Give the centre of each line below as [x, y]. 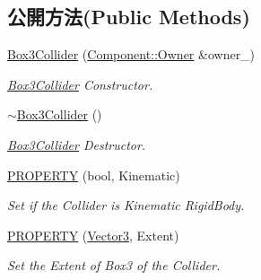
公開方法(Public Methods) [129, 17]
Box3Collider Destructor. [77, 144]
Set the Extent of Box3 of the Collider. [114, 265]
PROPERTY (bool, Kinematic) [94, 175]
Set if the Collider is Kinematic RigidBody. [126, 205]
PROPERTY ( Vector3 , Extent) [93, 235]
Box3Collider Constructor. [80, 84]
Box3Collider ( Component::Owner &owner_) [131, 54]
